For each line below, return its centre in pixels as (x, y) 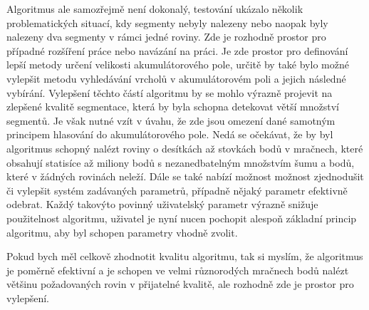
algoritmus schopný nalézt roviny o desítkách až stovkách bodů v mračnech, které (185, 148)
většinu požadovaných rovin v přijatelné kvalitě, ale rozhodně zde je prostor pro (180, 284)
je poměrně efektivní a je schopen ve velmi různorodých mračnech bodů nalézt (178, 270)
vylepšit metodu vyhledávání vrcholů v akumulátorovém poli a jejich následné (176, 78)
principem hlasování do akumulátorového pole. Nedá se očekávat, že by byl (170, 134)
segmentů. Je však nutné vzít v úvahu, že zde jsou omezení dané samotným (171, 120)
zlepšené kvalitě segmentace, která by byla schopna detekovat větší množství (173, 107)
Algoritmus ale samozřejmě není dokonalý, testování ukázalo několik (155, 9)
